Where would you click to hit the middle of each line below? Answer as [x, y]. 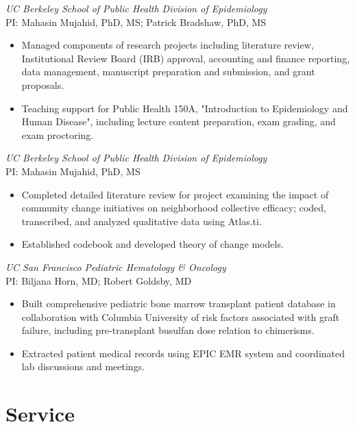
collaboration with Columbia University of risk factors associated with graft [181, 316]
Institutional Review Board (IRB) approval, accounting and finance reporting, [186, 58]
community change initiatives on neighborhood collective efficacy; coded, [174, 208]
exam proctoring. [58, 134]
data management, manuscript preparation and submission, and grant [168, 72]
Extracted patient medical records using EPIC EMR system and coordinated [183, 353]
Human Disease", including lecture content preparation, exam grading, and [179, 121]
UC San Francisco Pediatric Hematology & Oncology [116, 267]
